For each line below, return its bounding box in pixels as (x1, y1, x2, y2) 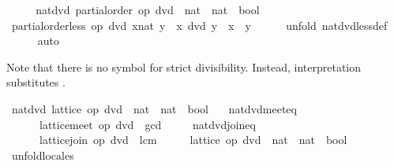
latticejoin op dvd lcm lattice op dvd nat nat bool (39, 131, 347, 148)
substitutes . (6, 74, 66, 90)
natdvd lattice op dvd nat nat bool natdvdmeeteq (11, 100, 297, 116)
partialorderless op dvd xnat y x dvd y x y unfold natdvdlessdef (11, 17, 388, 33)
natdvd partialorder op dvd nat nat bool (36, 2, 260, 17)
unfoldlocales (11, 146, 74, 163)
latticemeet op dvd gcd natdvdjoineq (39, 116, 256, 132)
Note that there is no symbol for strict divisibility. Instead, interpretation (6, 58, 362, 75)
